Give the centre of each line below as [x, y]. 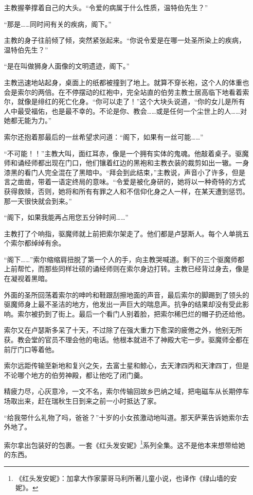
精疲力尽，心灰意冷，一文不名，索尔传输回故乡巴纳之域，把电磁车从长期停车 [126, 391]
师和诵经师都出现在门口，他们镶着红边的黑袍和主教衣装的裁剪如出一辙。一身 [126, 163]
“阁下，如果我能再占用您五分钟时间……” [66, 217]
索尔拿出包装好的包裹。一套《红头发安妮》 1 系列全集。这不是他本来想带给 [121, 444]
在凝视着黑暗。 [28, 278]
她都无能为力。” [28, 120]
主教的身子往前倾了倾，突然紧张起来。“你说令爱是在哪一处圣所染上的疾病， [125, 40]
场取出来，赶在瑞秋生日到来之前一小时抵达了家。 [82, 401]
